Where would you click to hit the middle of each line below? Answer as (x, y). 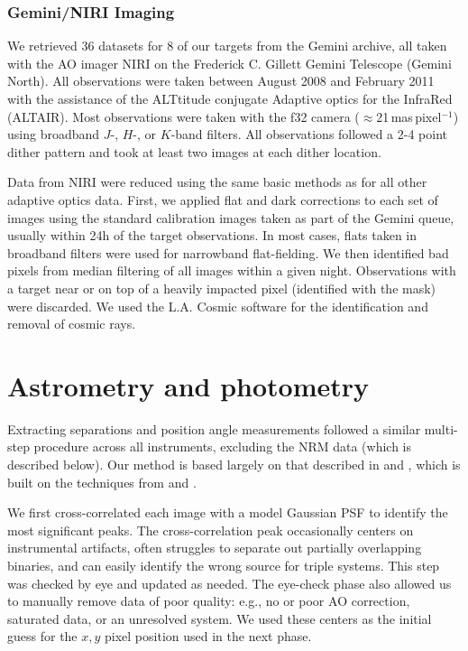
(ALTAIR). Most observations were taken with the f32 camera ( (184, 116)
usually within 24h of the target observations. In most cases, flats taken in (212, 235)
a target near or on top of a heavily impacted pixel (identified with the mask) (222, 288)
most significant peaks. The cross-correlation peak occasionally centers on (211, 530)
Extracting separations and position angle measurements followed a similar (214, 428)
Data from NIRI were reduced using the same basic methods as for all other (217, 182)
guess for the (42, 636)
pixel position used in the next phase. (208, 636)
